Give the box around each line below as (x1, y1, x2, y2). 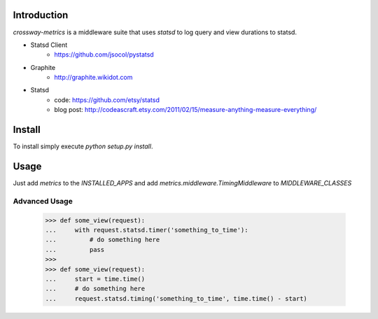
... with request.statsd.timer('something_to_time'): (45, 226, 248, 234)
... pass (45, 246, 105, 253)
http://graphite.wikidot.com (54, 73, 133, 82)
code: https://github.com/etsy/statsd (54, 95, 160, 104)
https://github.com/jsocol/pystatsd (54, 50, 154, 59)
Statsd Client (30, 41, 68, 49)
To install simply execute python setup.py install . (13, 142, 153, 150)
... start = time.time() (45, 275, 146, 283)
